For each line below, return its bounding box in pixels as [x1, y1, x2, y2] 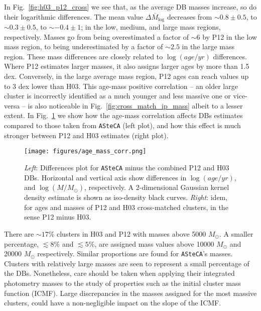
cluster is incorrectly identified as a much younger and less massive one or [4, 90, 231, 101]
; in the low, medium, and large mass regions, [81, 22, 221, 32]
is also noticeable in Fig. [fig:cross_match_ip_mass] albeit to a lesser [28, 100, 243, 111]
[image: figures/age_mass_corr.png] [24, 148, 147, 155]
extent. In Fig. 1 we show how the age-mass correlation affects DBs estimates [4, 110, 243, 121]
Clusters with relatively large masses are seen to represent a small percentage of [4, 258, 249, 268]
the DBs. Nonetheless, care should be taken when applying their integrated [4, 268, 235, 278]
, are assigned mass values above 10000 [94, 238, 214, 249]
